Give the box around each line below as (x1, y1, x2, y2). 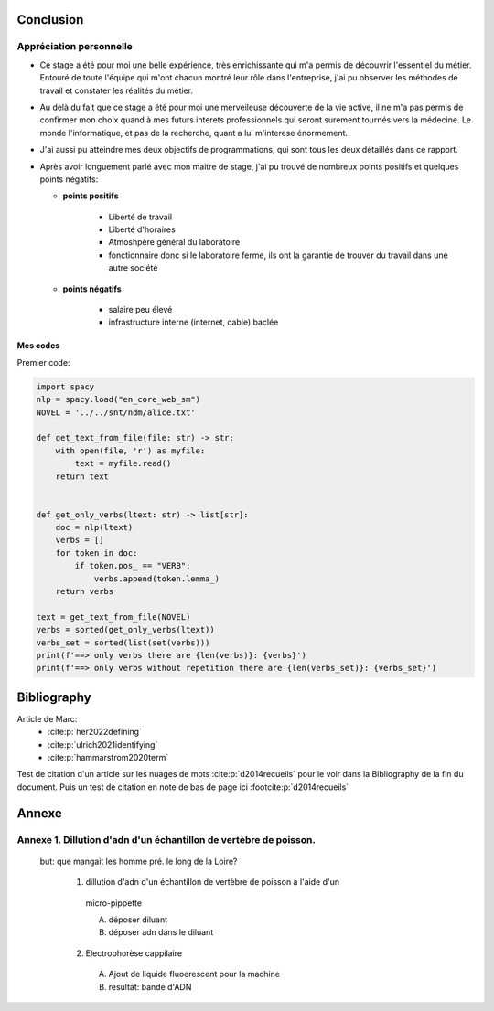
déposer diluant (108, 914, 168, 925)
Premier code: (16, 357, 70, 367)
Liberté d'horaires (108, 224, 176, 235)
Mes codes (16, 340, 60, 351)
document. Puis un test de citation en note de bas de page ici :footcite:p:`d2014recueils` (16, 782, 349, 793)
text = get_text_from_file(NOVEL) (36, 612, 191, 622)
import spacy (36, 381, 95, 392)
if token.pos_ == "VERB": (74, 560, 191, 571)
